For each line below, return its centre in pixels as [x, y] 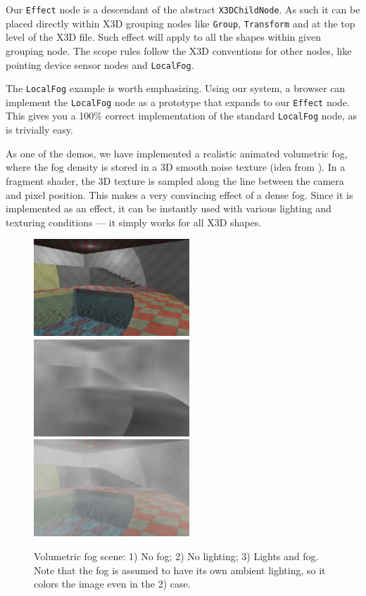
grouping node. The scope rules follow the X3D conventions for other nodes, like [179, 50]
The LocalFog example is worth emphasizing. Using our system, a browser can [176, 88]
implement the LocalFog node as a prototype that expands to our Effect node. [178, 102]
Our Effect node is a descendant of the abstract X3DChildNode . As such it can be [183, 9]
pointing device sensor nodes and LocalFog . [100, 64]
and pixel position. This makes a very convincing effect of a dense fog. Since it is [179, 194]
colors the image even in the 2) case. [112, 584]
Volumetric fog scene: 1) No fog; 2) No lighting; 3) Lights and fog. [176, 556]
